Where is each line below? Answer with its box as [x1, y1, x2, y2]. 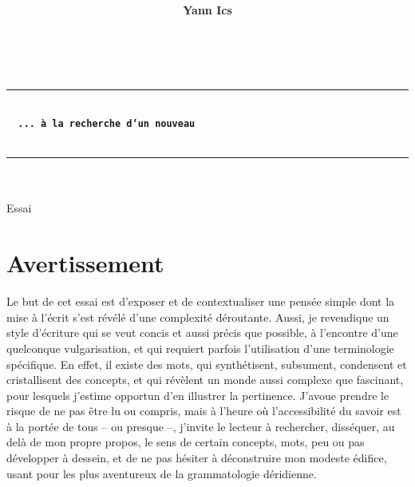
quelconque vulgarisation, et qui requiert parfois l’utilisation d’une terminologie [6, 339, 394, 356]
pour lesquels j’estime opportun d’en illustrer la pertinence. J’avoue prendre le [6, 386, 389, 403]
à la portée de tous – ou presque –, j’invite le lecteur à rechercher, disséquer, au [6, 418, 395, 434]
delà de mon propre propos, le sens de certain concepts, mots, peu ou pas [6, 434, 365, 450]
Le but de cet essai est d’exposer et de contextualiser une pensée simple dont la [6, 293, 395, 310]
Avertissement [6, 247, 164, 279]
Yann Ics [183, 2, 232, 18]
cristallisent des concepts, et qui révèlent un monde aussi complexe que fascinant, [6, 371, 404, 388]
